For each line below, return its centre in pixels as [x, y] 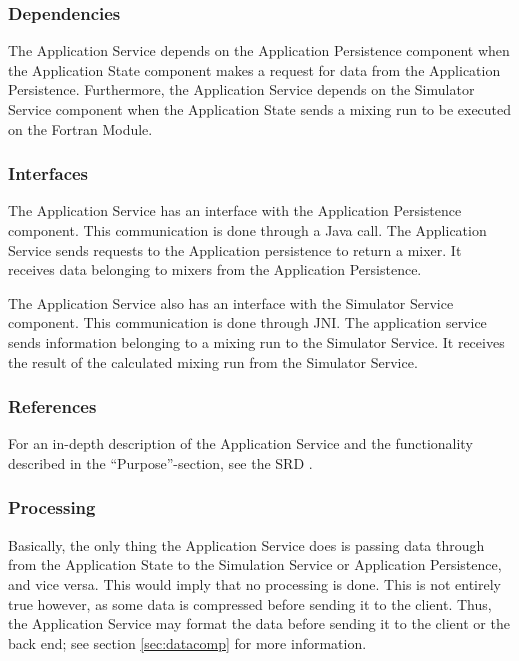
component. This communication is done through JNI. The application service [247, 322]
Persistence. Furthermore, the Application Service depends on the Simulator [241, 89]
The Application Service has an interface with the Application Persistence [235, 210]
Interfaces [48, 173]
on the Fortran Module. [80, 128]
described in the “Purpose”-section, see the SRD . [160, 462]
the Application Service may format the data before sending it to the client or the [259, 623]
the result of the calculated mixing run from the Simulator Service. [213, 361]
